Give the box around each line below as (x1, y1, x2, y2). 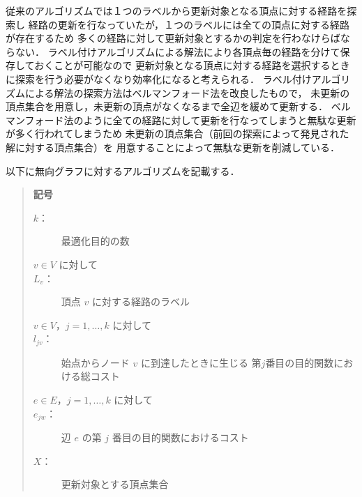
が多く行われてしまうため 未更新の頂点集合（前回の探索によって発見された (6, 126, 349, 141)
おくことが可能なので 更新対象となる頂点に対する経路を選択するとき (34, 58, 350, 72)
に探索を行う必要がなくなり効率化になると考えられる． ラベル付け (6, 71, 312, 86)
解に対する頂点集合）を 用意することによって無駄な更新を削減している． (6, 139, 340, 154)
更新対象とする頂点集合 (61, 477, 169, 491)
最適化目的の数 (61, 234, 130, 248)
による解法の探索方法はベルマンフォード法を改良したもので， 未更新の (24, 85, 350, 100)
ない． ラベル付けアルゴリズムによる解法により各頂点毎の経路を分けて (15, 44, 340, 59)
